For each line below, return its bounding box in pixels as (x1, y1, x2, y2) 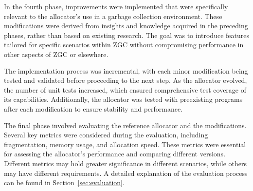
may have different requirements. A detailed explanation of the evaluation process (4, 168, 248, 178)
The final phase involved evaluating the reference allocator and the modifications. (4, 120, 247, 130)
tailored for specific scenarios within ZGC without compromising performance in (4, 39, 244, 50)
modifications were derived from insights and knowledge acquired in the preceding (4, 20, 248, 31)
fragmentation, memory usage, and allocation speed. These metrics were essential (4, 139, 246, 149)
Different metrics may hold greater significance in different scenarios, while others (4, 158, 247, 168)
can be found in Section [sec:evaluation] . (4, 177, 125, 188)
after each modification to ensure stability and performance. (4, 103, 183, 114)
